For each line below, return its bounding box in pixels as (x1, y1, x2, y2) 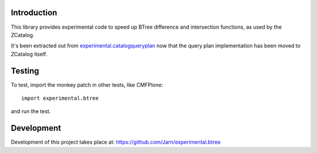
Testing (11, 66, 39, 76)
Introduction (11, 8, 58, 18)
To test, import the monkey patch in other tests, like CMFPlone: (11, 81, 164, 88)
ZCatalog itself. (11, 50, 48, 57)
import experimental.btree (21, 94, 99, 101)
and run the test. (11, 108, 51, 115)
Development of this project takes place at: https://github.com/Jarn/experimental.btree (11, 138, 221, 146)
